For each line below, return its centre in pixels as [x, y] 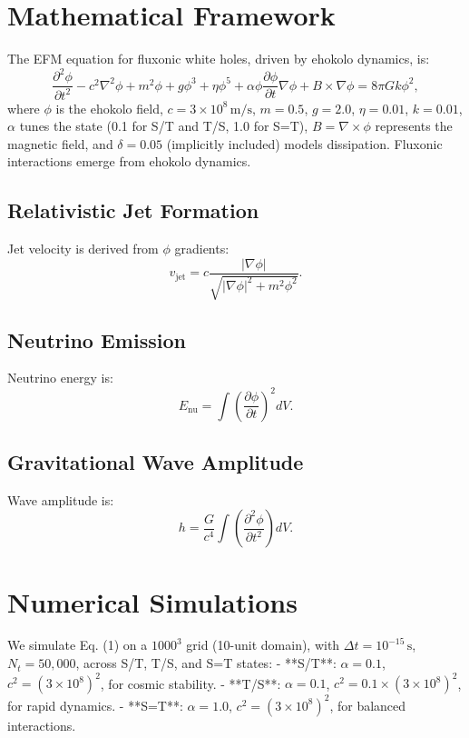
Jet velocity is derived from [83, 249]
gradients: [202, 249]
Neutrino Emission [97, 339]
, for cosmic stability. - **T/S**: [191, 683]
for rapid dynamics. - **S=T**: [95, 705]
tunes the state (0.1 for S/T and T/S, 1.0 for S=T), [164, 126]
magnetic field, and [60, 143]
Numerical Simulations [152, 601]
